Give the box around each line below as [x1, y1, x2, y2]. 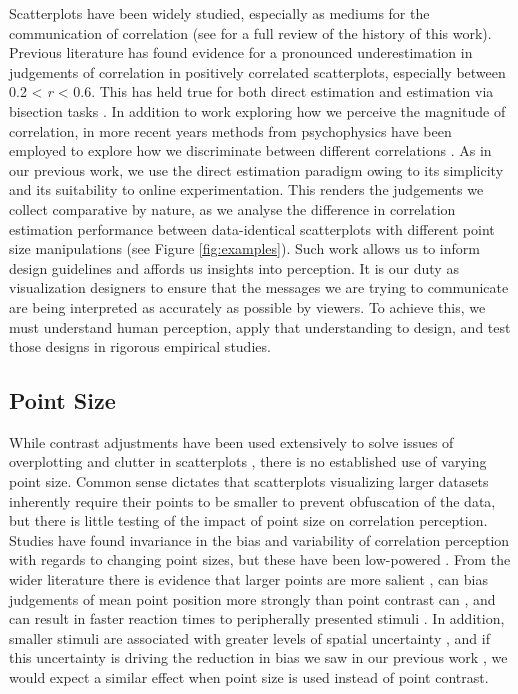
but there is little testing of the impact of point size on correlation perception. [9, 510, 488, 531]
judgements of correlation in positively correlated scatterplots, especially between [9, 61, 506, 82]
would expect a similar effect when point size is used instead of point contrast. [9, 667, 489, 688]
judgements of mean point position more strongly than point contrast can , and [9, 588, 496, 609]
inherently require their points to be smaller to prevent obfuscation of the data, [9, 490, 496, 511]
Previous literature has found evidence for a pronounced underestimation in [9, 42, 473, 63]
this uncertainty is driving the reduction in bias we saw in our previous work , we [9, 647, 508, 668]
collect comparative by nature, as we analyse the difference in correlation [9, 198, 456, 219]
